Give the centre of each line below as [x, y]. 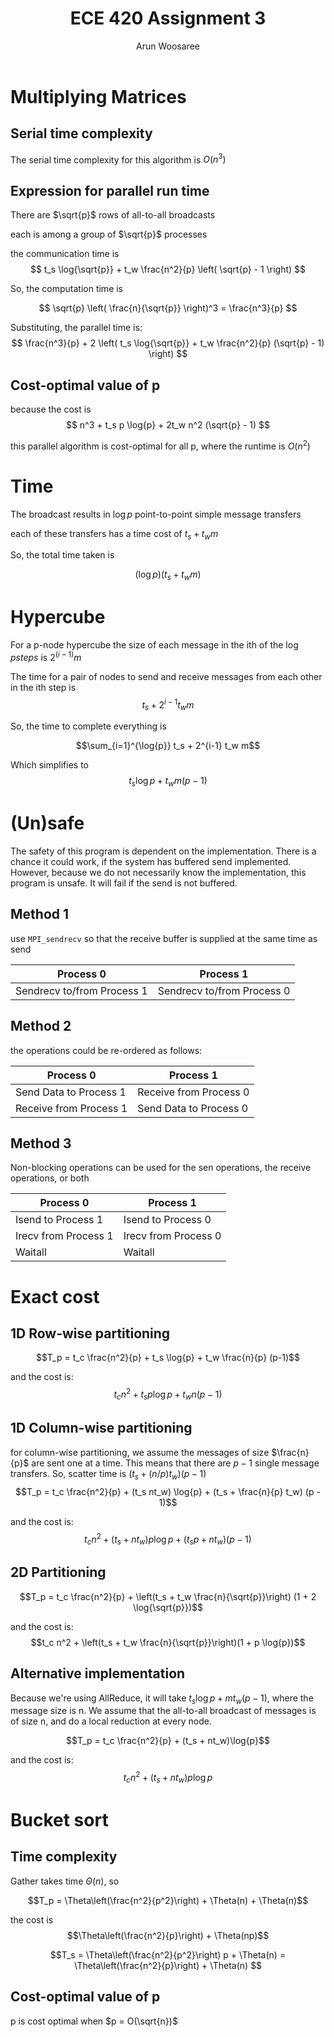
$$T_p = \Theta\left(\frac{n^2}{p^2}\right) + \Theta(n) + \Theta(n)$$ [168, 1900]
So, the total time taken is [62, 555]
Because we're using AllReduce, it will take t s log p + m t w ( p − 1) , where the [162, 1699]
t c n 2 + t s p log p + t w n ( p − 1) [168, 1394]
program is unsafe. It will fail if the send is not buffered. [124, 883]
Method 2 [41, 1026]
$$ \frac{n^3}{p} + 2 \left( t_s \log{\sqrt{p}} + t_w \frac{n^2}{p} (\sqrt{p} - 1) [168, 343]
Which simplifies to [49, 765]
